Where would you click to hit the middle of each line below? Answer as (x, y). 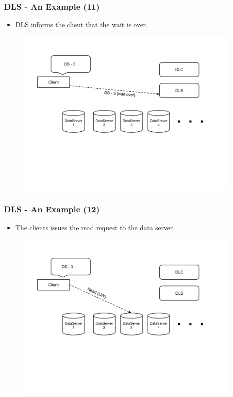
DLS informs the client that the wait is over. (82, 24)
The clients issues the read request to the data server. (95, 227)
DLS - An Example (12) (52, 209)
